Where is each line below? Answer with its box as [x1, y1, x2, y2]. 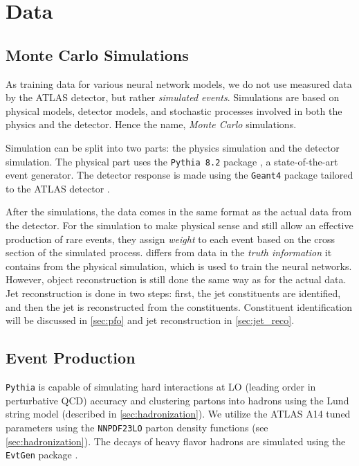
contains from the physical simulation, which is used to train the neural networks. [6, 258, 352, 273]
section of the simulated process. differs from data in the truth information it [6, 245, 332, 260]
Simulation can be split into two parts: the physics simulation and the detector [6, 140, 340, 154]
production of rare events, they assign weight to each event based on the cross [6, 231, 335, 246]
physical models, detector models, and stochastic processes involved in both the [6, 103, 342, 118]
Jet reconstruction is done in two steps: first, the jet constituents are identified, [6, 286, 341, 301]
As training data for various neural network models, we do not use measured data [6, 76, 352, 91]
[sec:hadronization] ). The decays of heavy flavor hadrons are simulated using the [6, 433, 346, 448]
